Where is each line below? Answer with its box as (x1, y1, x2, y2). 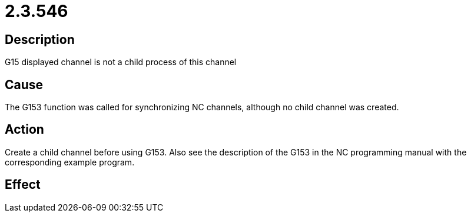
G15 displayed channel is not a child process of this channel (5, 57, 237, 67)
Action (5, 122, 44, 137)
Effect (5, 177, 41, 192)
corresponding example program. (5, 157, 135, 167)
